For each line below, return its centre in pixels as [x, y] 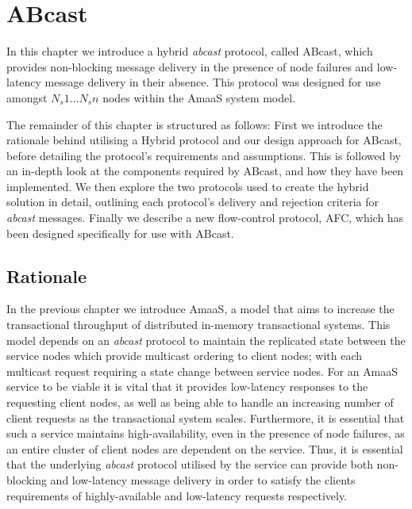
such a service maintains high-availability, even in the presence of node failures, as [206, 433]
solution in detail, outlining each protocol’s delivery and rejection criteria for [193, 202]
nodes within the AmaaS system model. [199, 97]
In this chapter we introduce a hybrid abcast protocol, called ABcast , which [190, 51]
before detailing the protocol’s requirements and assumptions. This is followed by [204, 155]
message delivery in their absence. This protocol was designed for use [213, 82]
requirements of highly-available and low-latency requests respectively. [177, 495]
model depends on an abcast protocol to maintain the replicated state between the [206, 340]
